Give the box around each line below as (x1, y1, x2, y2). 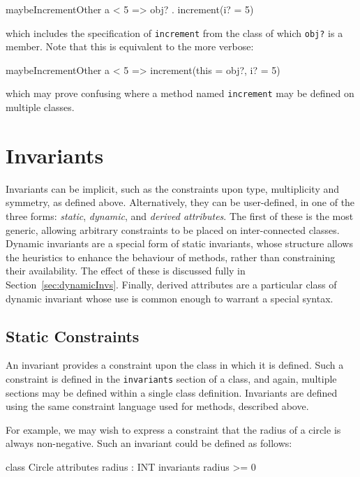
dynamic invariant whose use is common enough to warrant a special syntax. (6, 291, 333, 305)
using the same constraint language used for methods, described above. (6, 399, 309, 413)
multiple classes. (6, 100, 75, 115)
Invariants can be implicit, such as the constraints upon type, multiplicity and (6, 181, 340, 196)
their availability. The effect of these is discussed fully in (6, 263, 246, 278)
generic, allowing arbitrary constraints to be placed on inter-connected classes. (6, 222, 340, 237)
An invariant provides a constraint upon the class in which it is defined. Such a (6, 358, 344, 372)
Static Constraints (6, 325, 140, 346)
